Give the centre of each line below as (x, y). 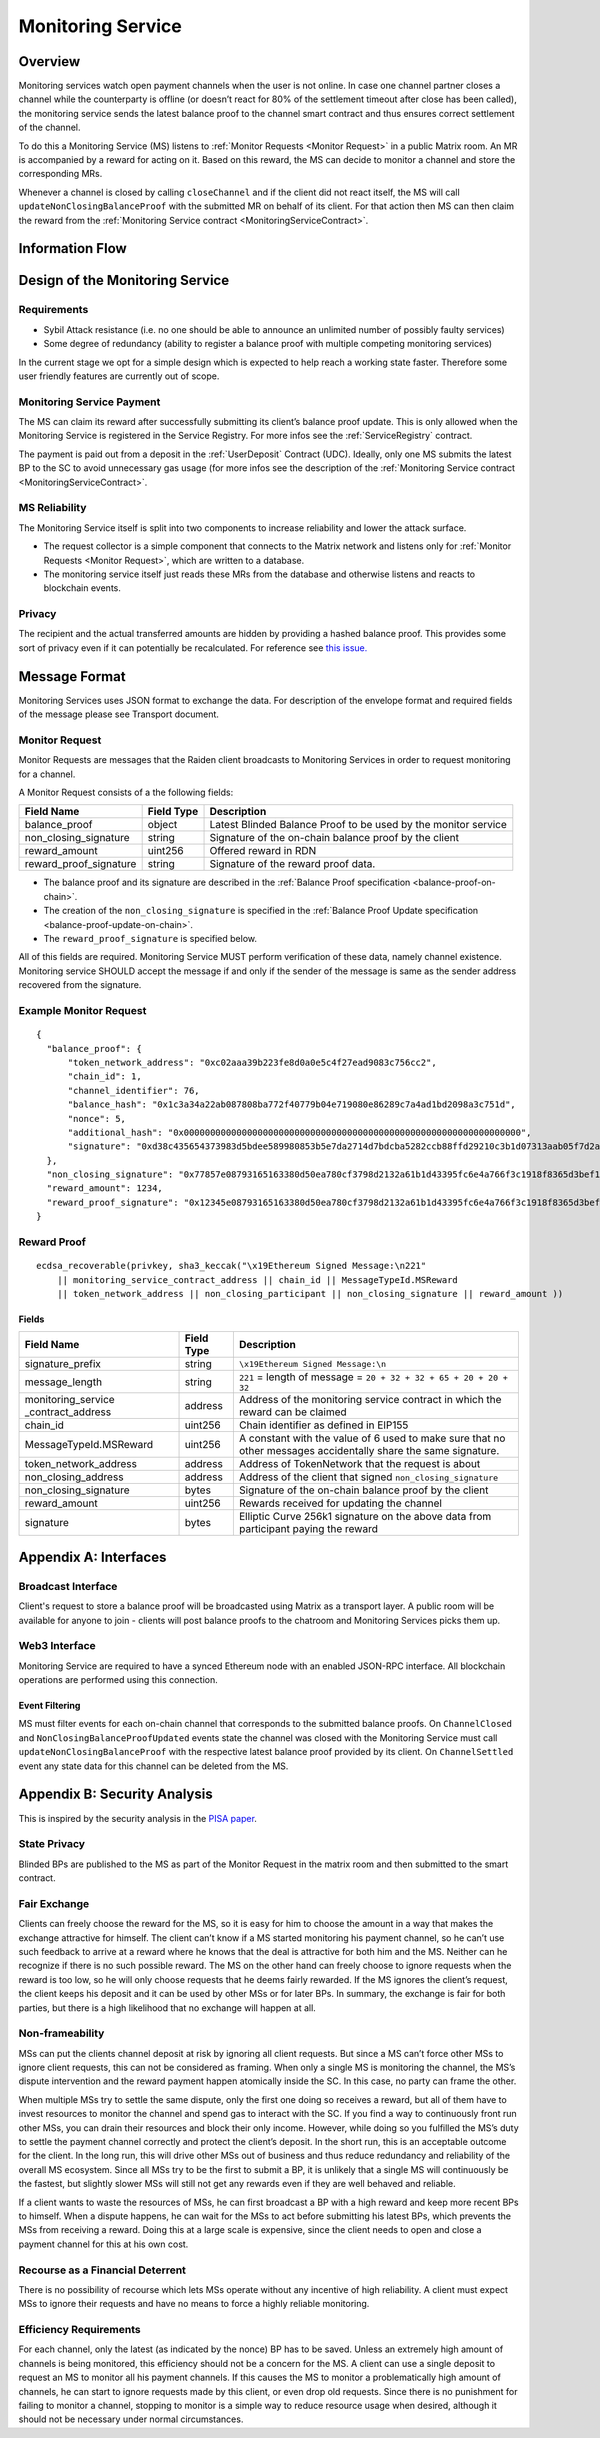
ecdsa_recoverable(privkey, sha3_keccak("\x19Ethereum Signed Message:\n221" (231, 1266)
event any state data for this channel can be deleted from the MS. (153, 1766)
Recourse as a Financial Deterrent (102, 2270)
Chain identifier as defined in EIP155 (323, 1425)
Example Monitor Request (82, 1010)
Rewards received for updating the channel (340, 1503)
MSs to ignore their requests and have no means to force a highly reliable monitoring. (194, 2304)
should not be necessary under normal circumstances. (131, 2419)
